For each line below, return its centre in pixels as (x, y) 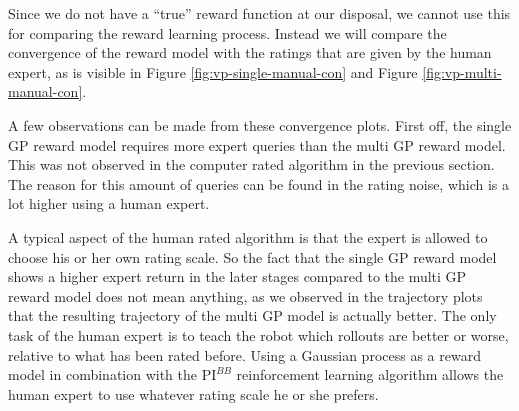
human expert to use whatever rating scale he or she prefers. (193, 393)
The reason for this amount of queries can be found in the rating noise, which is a (259, 183)
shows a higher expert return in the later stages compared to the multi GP (237, 276)
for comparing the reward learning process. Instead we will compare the (227, 32)
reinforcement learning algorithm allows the (370, 374)
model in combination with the (103, 374)
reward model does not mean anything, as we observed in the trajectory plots (245, 295)
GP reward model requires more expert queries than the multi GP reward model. (257, 144)
